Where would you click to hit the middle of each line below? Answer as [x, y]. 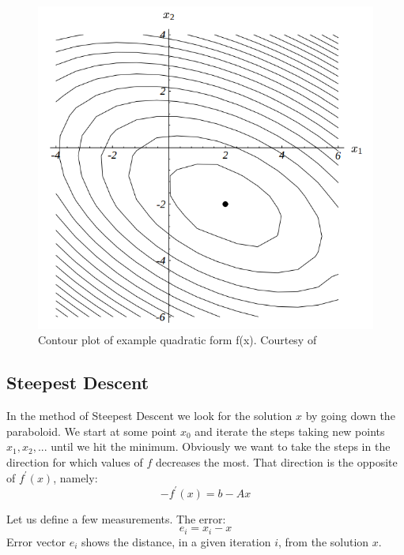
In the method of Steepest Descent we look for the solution [149, 416]
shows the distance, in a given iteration [176, 541]
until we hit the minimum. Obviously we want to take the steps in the [221, 446]
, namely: [76, 477]
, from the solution [324, 541]
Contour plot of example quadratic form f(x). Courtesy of [177, 340]
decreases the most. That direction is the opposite [277, 462]
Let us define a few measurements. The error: [116, 518]
